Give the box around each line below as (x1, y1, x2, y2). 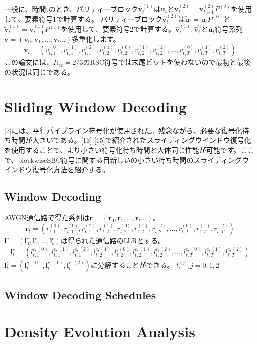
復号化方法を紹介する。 (32, 164, 109, 175)
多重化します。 (71, 33, 120, 44)
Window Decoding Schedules (4, 287, 156, 302)
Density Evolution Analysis (4, 321, 195, 342)
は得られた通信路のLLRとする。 (60, 235, 165, 246)
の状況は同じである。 (4, 67, 74, 77)
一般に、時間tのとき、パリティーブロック (4, 3, 138, 14)
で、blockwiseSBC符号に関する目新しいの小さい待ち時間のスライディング (4, 154, 242, 165)
